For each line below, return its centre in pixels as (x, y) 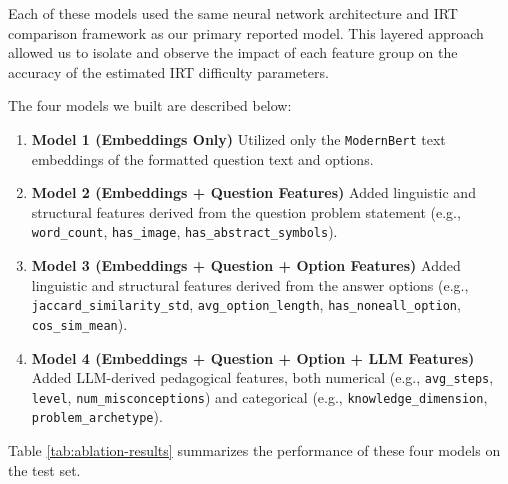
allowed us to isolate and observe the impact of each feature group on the (233, 52)
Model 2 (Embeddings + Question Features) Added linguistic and (253, 192)
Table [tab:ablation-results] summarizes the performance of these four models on (254, 450)
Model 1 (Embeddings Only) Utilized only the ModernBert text (238, 138)
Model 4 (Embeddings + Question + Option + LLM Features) (253, 357)
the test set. (44, 469)
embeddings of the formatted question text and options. (202, 158)
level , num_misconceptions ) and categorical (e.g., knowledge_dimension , (259, 396)
